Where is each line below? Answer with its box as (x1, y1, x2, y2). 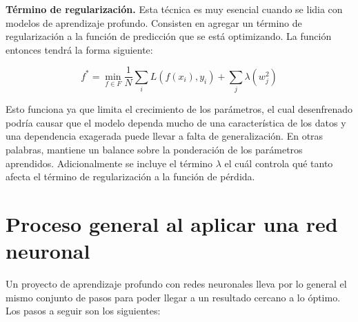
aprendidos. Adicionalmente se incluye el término (6, 155, 213, 170)
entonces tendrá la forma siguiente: (6, 42, 153, 56)
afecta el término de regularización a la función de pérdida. (6, 169, 255, 184)
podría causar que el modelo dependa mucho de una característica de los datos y (6, 115, 346, 129)
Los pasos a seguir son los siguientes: (6, 303, 161, 318)
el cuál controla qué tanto (224, 155, 333, 170)
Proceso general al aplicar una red (6, 209, 338, 237)
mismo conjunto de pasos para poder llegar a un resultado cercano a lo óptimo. (6, 290, 341, 304)
